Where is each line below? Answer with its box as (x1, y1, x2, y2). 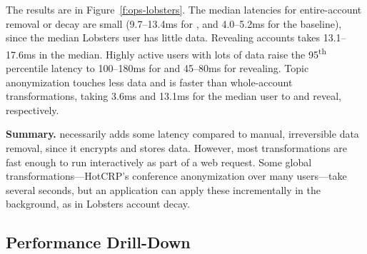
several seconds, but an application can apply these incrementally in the (6, 182, 321, 197)
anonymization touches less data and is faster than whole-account (6, 74, 293, 89)
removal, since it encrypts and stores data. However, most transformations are (6, 141, 347, 155)
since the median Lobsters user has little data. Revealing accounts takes (6, 30, 321, 45)
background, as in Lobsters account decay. (6, 196, 190, 211)
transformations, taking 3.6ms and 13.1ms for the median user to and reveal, (6, 88, 341, 103)
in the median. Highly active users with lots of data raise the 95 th (39, 44, 326, 61)
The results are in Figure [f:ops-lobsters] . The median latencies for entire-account (6, 2, 362, 16)
